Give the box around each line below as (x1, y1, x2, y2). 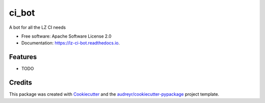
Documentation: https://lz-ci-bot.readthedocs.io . (21, 40, 120, 46)
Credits (9, 79, 32, 87)
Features (9, 53, 37, 61)
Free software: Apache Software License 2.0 (21, 33, 112, 39)
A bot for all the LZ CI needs (9, 24, 66, 30)
